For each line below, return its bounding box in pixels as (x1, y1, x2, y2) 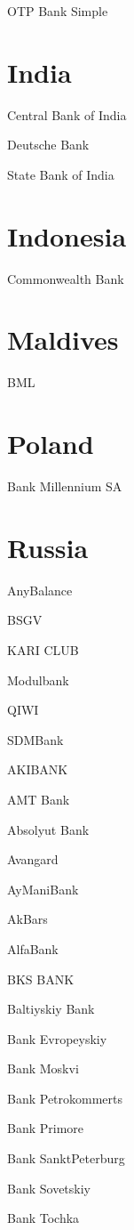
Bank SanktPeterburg (7, 1149, 125, 1168)
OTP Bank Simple (7, 2, 108, 20)
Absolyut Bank (7, 820, 90, 838)
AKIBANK (7, 760, 68, 779)
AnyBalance (7, 580, 73, 599)
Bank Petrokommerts (7, 1088, 123, 1107)
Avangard (7, 850, 59, 869)
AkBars (7, 910, 48, 928)
